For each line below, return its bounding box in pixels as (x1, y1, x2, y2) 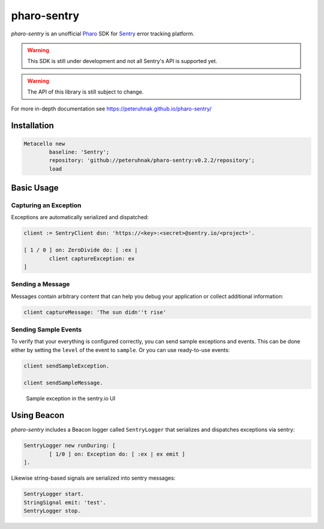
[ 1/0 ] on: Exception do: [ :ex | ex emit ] (49, 450, 185, 458)
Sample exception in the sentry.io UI (26, 394, 116, 402)
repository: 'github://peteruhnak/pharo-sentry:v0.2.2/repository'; (49, 157, 255, 164)
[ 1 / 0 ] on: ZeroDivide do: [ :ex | (23, 247, 138, 253)
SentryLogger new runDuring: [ (23, 442, 116, 449)
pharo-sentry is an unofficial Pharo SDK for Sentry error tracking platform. (11, 30, 194, 37)
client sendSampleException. (23, 362, 110, 369)
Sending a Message (11, 280, 70, 288)
